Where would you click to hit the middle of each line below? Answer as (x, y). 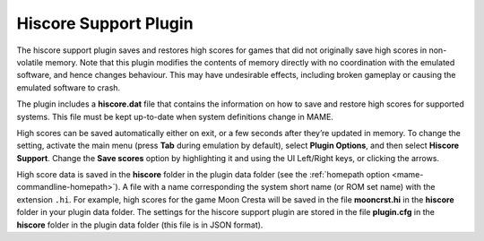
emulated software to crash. (69, 87)
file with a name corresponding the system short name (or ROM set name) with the (283, 187)
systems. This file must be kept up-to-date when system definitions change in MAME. (175, 116)
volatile (30, 62)
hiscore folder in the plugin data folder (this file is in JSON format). (140, 225)
